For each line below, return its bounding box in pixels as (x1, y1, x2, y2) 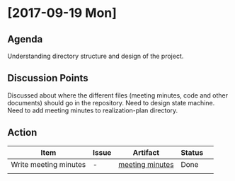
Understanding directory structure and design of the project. (7, 52, 184, 60)
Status (180, 147, 204, 157)
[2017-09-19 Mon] (7, 5, 117, 21)
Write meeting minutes (11, 159, 86, 169)
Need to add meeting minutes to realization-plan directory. (7, 106, 178, 115)
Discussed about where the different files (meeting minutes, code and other (7, 90, 229, 100)
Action (7, 127, 38, 139)
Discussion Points (7, 72, 88, 84)
